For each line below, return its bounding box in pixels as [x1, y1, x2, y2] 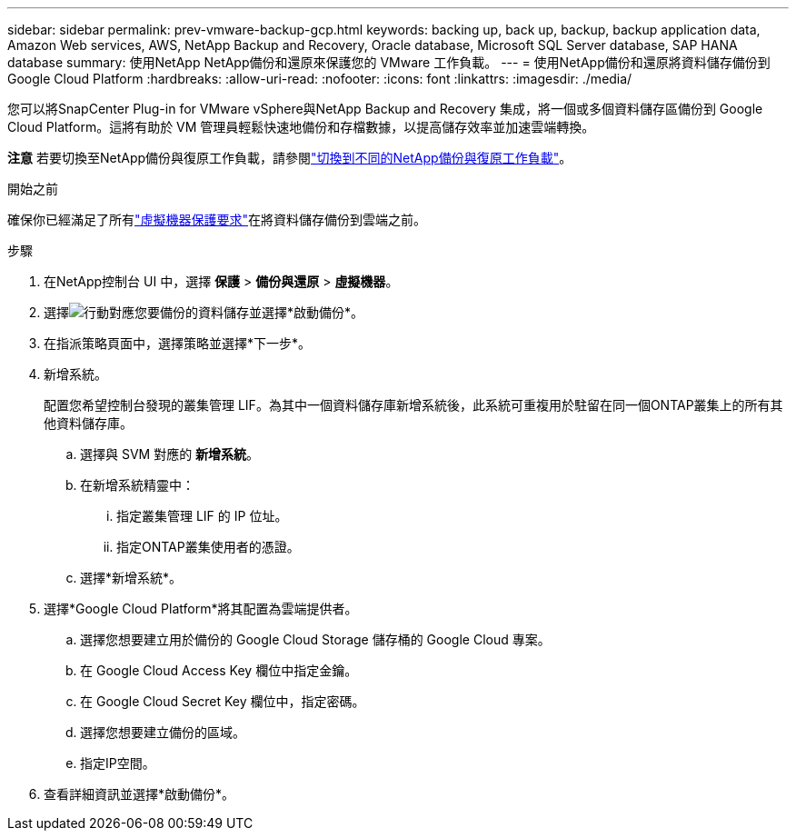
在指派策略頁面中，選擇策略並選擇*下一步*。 [44, 335, 312, 351]
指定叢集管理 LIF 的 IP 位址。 [116, 508, 288, 524]
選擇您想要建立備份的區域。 [80, 724, 245, 740]
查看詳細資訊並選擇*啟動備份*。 [44, 786, 235, 802]
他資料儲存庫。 [44, 415, 133, 431]
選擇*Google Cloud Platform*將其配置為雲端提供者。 [44, 601, 358, 616]
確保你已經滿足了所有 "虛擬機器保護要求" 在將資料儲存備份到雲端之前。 [7, 212, 427, 227]
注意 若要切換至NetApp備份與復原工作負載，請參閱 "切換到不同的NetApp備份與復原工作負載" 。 [7, 150, 572, 165]
